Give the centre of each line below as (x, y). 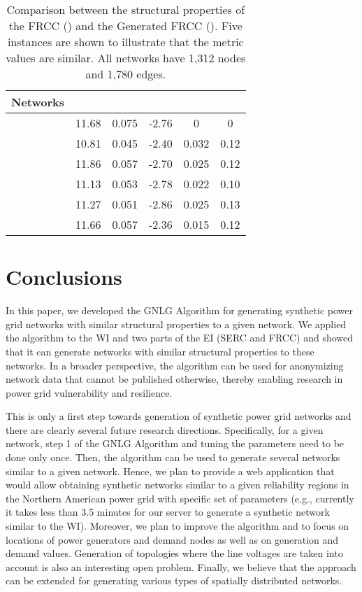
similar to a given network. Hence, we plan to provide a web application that (170, 471)
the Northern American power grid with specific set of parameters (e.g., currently (180, 498)
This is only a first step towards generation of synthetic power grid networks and (179, 416)
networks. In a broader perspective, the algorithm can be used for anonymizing (175, 365)
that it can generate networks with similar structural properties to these (160, 351)
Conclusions (64, 277)
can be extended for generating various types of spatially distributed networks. (174, 580)
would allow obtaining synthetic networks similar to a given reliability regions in (178, 485)
